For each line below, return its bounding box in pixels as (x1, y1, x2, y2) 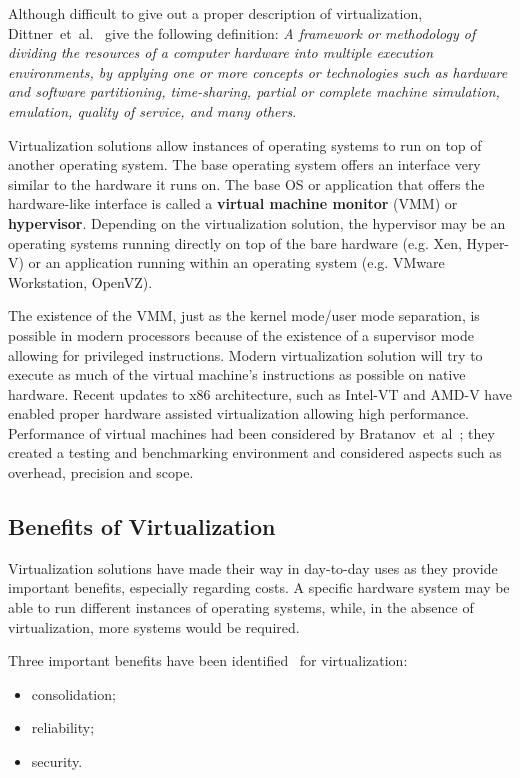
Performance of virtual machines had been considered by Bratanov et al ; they (8, 422, 495, 443)
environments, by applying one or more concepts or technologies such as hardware (8, 61, 508, 82)
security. (31, 751, 83, 772)
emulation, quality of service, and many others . (8, 100, 297, 121)
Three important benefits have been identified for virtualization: (8, 650, 408, 671)
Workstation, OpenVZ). (8, 271, 153, 292)
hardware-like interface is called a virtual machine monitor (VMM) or (8, 193, 458, 214)
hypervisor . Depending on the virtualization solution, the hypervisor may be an (8, 212, 506, 233)
